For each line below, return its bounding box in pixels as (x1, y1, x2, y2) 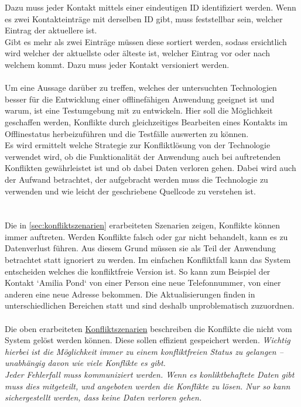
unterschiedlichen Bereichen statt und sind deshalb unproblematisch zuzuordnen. (5, 299, 295, 312)
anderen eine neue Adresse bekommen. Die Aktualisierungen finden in (5, 288, 255, 300)
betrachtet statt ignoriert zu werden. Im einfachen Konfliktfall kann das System (5, 254, 291, 266)
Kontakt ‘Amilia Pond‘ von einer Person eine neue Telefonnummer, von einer (5, 276, 281, 289)
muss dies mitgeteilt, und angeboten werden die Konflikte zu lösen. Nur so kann (5, 379, 290, 392)
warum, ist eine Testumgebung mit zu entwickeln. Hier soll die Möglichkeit (5, 104, 273, 117)
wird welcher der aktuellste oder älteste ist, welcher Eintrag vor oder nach (5, 47, 270, 59)
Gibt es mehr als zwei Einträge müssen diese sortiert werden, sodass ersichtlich (5, 35, 287, 47)
